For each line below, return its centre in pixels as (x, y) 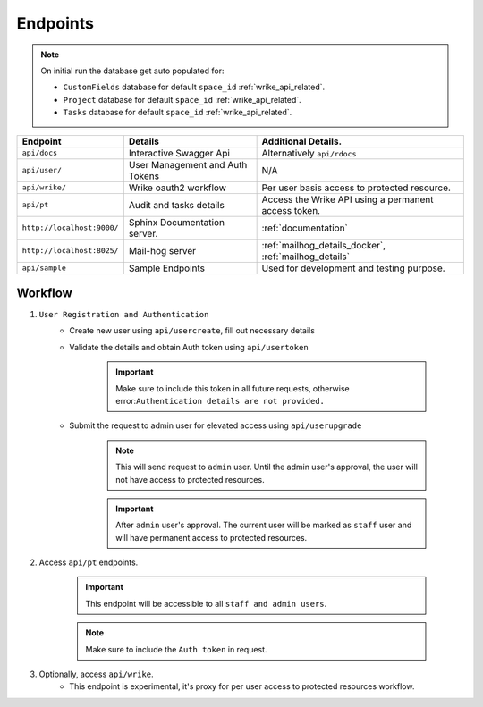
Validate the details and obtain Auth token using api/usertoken (189, 347)
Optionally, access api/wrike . (96, 674)
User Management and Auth (188, 164)
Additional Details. (301, 141)
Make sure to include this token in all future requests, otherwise (233, 388)
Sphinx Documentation (177, 222)
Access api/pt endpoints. (89, 562)
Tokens (144, 176)
